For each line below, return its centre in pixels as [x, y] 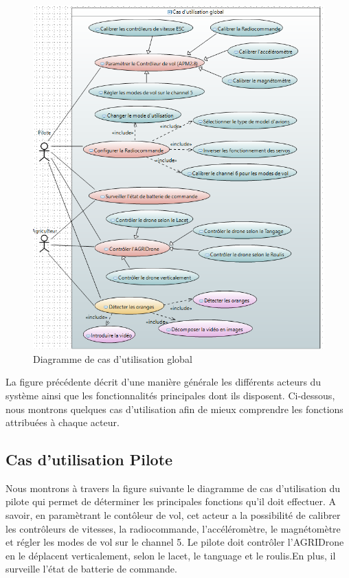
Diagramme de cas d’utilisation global [113, 358]
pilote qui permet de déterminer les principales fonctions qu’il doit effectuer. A [171, 501]
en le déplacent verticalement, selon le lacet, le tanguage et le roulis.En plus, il [171, 555]
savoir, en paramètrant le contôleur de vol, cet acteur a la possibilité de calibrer [173, 515]
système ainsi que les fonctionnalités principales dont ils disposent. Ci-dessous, [170, 395]
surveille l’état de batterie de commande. [91, 569]
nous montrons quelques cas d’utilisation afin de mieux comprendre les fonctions [174, 409]
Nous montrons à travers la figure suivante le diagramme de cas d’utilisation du [173, 488]
